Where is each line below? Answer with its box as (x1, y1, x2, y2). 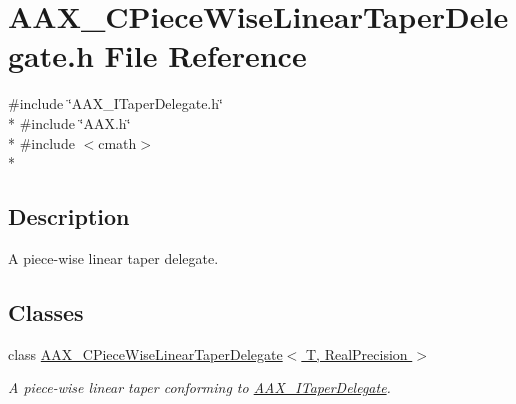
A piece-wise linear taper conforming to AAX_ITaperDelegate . (8, 377, 391, 398)
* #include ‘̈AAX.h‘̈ (8, 112, 131, 133)
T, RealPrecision (305, 343, 408, 364)
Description (8, 201, 130, 232)
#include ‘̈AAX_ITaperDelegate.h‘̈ (8, 93, 223, 114)
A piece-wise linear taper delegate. (8, 247, 219, 268)
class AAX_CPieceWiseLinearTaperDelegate (8, 343, 283, 364)
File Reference (104, 35, 307, 76)
